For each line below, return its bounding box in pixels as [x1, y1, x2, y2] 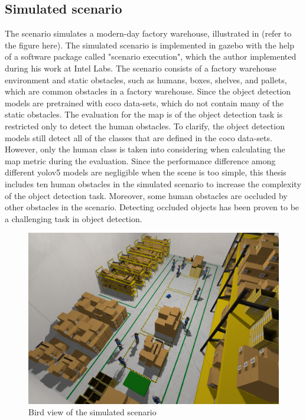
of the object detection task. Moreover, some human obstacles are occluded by [5, 189, 288, 201]
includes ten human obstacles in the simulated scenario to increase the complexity [5, 177, 301, 190]
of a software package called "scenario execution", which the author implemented [5, 50, 297, 63]
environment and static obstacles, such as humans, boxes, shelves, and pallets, [5, 73, 287, 86]
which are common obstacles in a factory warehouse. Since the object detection [5, 85, 291, 97]
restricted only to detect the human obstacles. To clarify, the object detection [5, 119, 285, 132]
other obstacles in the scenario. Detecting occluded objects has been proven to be [5, 201, 300, 213]
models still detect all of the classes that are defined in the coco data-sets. [5, 131, 272, 144]
